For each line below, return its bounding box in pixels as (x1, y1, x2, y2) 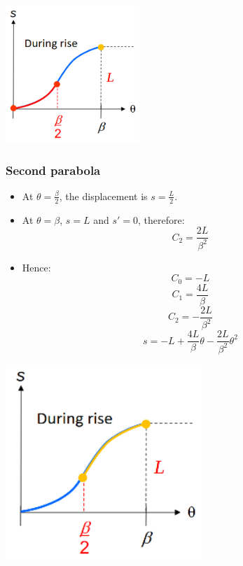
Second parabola (6, 161, 101, 178)
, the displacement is (59, 188, 148, 203)
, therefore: (138, 212, 185, 227)
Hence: (22, 260, 51, 274)
